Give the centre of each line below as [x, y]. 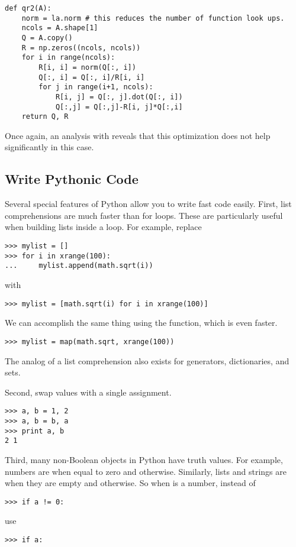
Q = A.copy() [47, 38]
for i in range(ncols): [68, 58]
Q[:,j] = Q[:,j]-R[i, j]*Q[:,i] [119, 107]
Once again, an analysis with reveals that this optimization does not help [138, 135]
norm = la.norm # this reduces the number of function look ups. [153, 18]
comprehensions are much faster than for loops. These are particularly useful [144, 215]
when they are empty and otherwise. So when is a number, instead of [130, 483]
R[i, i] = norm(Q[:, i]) [87, 67]
